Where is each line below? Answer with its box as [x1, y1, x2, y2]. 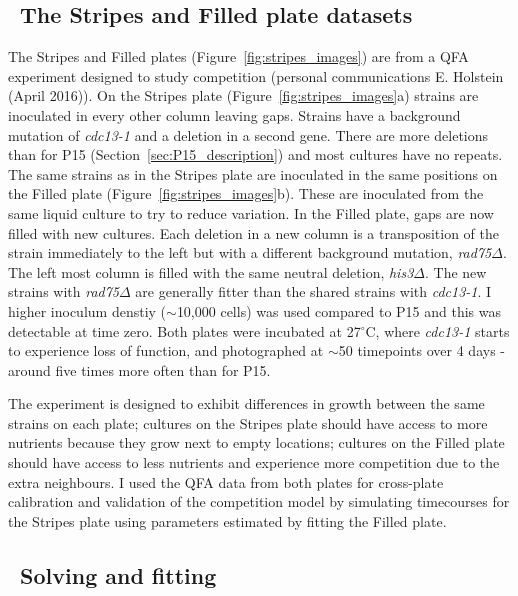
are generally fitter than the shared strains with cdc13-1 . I [135, 281, 492, 302]
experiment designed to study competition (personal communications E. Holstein [8, 65, 504, 86]
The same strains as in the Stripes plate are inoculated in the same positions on [8, 163, 498, 184]
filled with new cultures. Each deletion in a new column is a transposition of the [8, 222, 499, 243]
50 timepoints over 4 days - [338, 340, 505, 361]
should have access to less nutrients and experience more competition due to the [8, 452, 500, 473]
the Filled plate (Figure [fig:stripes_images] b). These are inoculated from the [8, 183, 484, 204]
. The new [424, 261, 487, 282]
